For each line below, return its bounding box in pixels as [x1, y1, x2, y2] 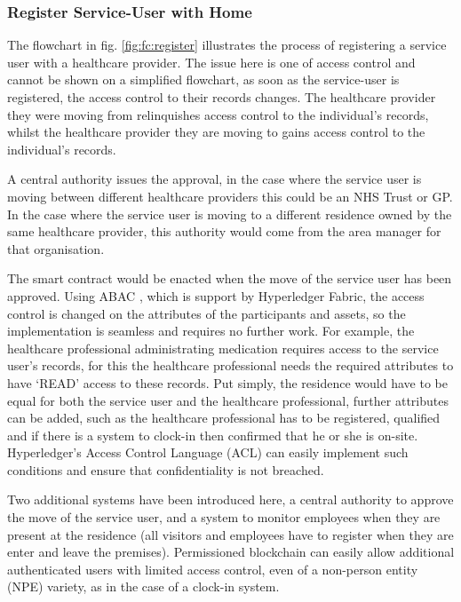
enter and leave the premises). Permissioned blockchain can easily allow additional [7, 543, 455, 561]
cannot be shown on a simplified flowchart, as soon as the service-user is [7, 70, 400, 89]
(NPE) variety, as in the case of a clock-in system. [7, 577, 280, 596]
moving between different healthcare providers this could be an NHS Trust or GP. [7, 186, 453, 205]
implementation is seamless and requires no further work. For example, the [7, 321, 415, 340]
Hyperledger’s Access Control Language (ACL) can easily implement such [7, 443, 409, 462]
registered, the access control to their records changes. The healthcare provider [7, 88, 436, 106]
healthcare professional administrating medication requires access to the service [7, 338, 439, 357]
